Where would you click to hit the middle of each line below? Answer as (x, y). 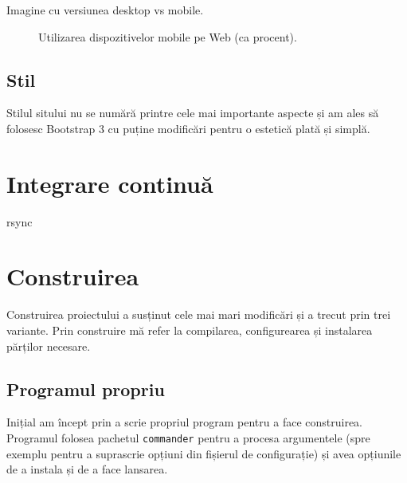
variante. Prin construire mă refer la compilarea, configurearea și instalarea (190, 330)
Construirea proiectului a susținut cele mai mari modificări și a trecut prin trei (199, 314)
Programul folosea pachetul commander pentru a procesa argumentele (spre (188, 438)
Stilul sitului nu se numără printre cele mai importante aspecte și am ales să (193, 113)
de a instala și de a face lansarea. (87, 469)
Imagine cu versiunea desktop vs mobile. (105, 10)
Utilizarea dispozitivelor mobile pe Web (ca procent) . (168, 36)
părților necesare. (49, 346)
